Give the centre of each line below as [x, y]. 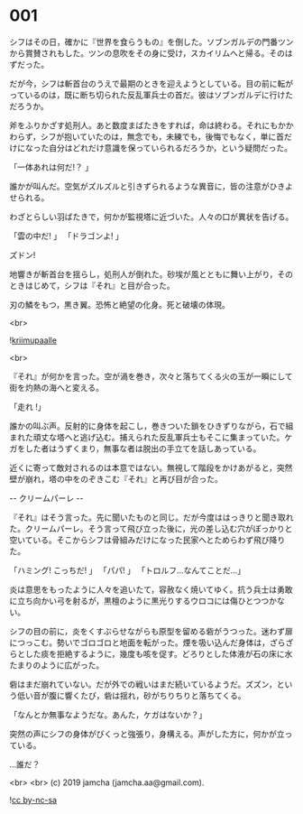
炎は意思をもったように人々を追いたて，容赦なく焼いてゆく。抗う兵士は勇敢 [151, 589]
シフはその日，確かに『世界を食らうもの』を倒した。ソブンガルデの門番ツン [151, 42]
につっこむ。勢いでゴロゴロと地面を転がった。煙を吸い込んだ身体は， [140, 643]
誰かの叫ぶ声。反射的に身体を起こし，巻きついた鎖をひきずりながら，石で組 [151, 426]
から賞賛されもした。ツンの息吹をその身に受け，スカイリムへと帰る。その [147, 53]
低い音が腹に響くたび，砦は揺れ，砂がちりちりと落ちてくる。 [131, 695]
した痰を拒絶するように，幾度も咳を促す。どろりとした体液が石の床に [155, 653]
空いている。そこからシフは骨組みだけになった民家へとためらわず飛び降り [147, 540]
